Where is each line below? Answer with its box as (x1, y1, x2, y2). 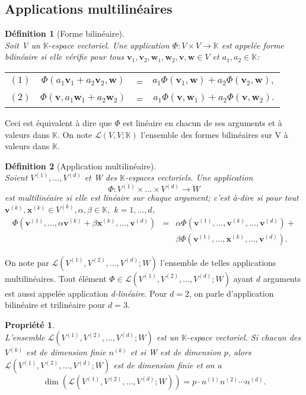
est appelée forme (221, 38, 284, 51)
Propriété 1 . (5, 318, 55, 330)
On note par (5, 256, 49, 268)
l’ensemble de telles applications (160, 256, 276, 268)
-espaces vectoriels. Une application (125, 171, 253, 184)
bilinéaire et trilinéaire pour (5, 298, 106, 311)
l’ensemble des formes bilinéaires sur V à (141, 128, 288, 140)
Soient (5, 171, 28, 184)
